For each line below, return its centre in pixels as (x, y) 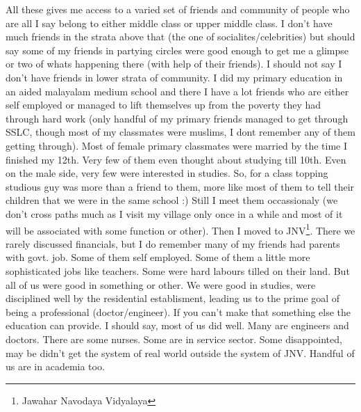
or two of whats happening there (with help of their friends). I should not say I (174, 64)
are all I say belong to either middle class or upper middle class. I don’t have (169, 23)
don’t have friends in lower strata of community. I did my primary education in (174, 77)
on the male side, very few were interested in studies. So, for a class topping (167, 173)
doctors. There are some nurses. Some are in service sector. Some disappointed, (174, 339)
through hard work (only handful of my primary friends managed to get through (177, 118)
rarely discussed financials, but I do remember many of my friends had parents (173, 243)
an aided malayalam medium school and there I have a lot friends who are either (177, 91)
